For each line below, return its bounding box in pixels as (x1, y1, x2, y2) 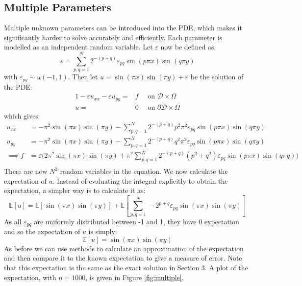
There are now (4, 166, 48, 176)
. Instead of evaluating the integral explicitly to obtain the (52, 175, 228, 186)
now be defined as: (160, 42, 216, 52)
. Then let (68, 71, 98, 82)
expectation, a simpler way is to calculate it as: (4, 185, 146, 195)
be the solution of (190, 71, 244, 82)
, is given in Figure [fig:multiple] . (85, 272, 184, 282)
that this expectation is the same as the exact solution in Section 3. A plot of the (4, 262, 248, 272)
